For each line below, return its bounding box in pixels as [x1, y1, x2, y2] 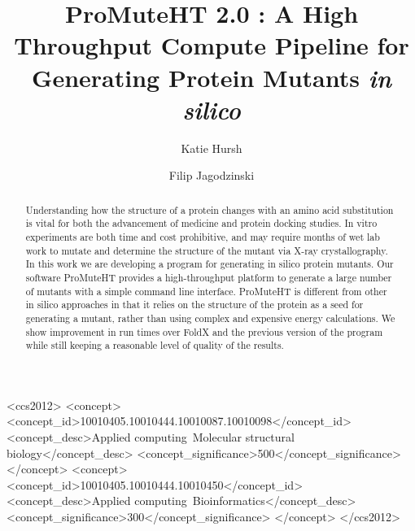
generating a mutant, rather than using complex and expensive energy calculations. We [25, 311, 395, 324]
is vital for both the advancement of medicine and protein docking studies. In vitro [25, 216, 378, 230]
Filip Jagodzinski [168, 167, 255, 184]
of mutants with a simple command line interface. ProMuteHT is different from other [25, 284, 387, 298]
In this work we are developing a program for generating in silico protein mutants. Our [25, 257, 394, 271]
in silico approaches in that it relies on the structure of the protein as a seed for [25, 298, 364, 311]
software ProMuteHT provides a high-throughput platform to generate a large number [25, 270, 392, 284]
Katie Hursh [181, 139, 242, 156]
